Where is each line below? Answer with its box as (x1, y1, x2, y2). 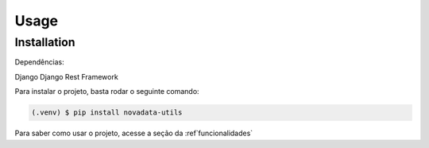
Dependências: (14, 57, 64, 67)
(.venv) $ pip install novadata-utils (31, 108, 183, 117)
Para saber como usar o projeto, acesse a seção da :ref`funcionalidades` (14, 128, 253, 138)
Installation (14, 35, 75, 49)
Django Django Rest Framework (14, 72, 118, 81)
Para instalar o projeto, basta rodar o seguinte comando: (14, 87, 199, 96)
